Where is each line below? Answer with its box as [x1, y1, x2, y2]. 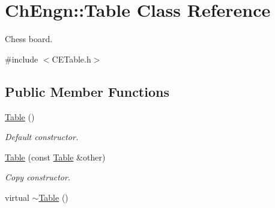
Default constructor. [5, 130, 79, 143]
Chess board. [5, 32, 53, 45]
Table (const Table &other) [5, 150, 106, 163]
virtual [5, 191, 29, 203]
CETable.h [52, 52, 91, 65]
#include [5, 52, 38, 65]
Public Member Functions [5, 82, 169, 100]
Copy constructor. [5, 171, 71, 183]
